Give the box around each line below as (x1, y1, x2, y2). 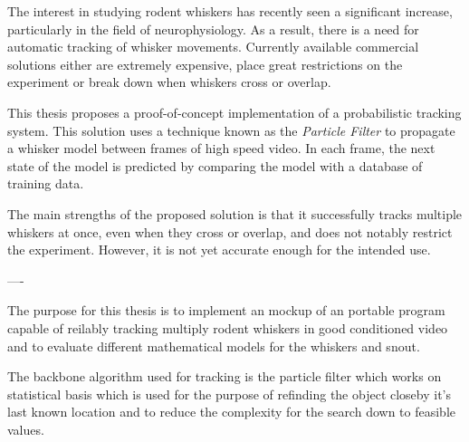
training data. (7, 174, 84, 193)
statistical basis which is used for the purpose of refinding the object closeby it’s (7, 384, 452, 403)
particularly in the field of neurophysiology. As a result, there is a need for (7, 19, 419, 38)
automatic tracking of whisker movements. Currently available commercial (7, 37, 419, 56)
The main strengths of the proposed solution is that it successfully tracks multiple (7, 204, 463, 223)
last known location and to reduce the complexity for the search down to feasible (7, 402, 455, 421)
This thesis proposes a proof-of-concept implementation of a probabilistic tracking (7, 102, 462, 121)
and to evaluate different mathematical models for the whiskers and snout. (7, 336, 420, 355)
